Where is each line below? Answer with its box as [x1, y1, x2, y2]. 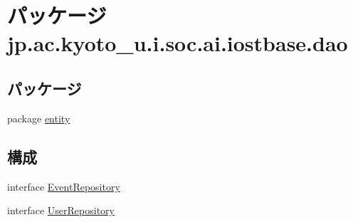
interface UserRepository [7, 203, 115, 218]
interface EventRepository [7, 179, 120, 194]
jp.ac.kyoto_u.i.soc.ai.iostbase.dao [7, 28, 348, 58]
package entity [7, 110, 70, 125]
